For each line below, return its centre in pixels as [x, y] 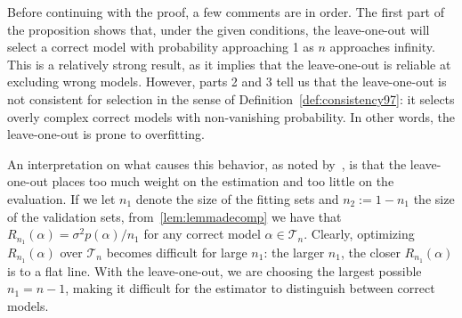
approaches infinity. [382, 47]
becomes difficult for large [177, 252]
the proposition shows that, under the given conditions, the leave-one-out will [219, 29]
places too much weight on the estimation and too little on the [223, 181]
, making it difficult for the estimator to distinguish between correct [250, 288]
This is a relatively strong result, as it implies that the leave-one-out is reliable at [229, 64]
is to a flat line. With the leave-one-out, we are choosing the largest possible [215, 270]
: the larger [294, 252]
